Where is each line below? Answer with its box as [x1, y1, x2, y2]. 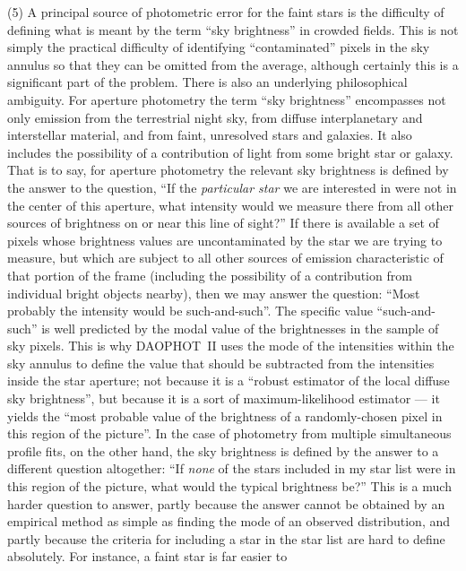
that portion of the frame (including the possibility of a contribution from [7, 265, 412, 284]
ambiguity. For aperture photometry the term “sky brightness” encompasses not [7, 90, 446, 108]
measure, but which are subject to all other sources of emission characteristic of [7, 248, 444, 267]
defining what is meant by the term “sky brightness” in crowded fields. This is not [7, 20, 459, 39]
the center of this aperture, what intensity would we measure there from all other [7, 195, 453, 214]
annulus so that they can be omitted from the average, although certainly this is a [7, 55, 459, 74]
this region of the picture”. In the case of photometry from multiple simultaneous [7, 424, 452, 443]
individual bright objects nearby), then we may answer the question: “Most [7, 283, 420, 302]
